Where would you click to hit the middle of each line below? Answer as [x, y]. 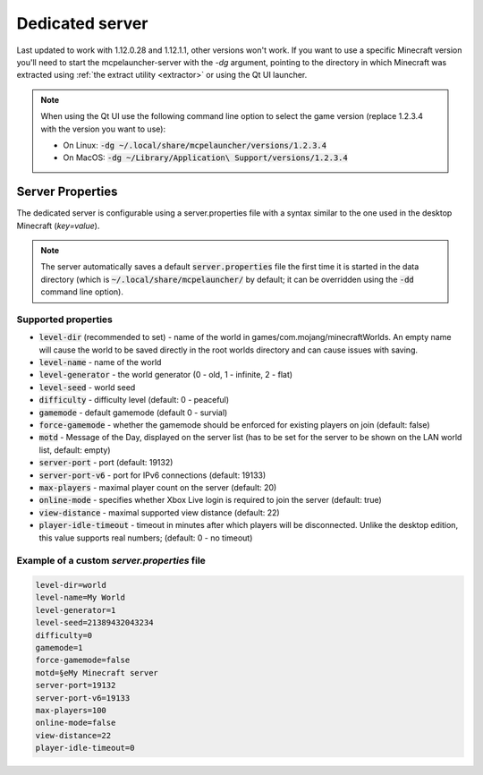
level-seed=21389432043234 [94, 623]
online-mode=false [76, 723]
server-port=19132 [76, 686]
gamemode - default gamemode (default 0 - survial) [133, 413]
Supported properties [65, 319]
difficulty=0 [64, 635]
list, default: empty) [75, 450]
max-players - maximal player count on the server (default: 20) [158, 487]
